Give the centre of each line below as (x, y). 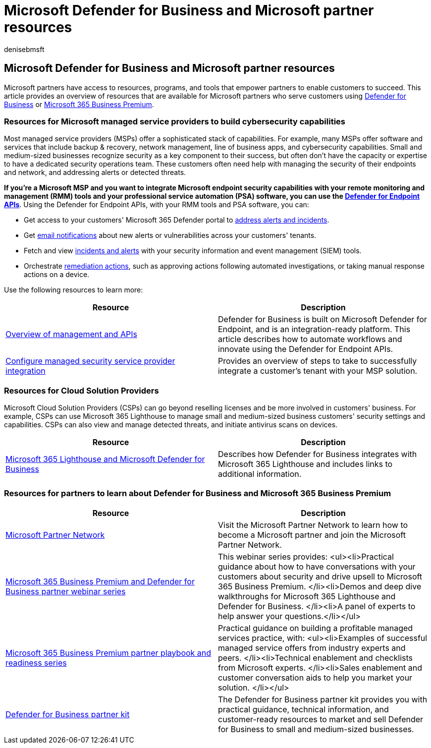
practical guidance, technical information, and (303, 709)
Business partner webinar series (66, 591)
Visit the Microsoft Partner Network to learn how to (313, 525)
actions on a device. (57, 275)
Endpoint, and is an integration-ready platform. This (314, 329)
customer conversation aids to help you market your (315, 677)
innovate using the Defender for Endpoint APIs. (306, 349)
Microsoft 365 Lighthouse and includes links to (305, 464)
